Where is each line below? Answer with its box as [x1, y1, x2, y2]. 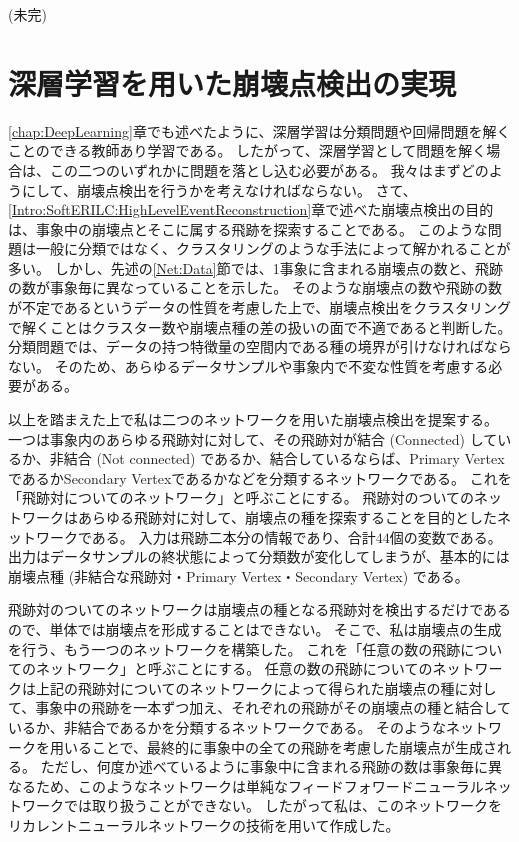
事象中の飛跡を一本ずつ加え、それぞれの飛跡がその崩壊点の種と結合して [35, 697, 511, 718]
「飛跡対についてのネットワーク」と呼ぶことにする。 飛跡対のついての [8, 487, 474, 508]
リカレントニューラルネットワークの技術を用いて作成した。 [8, 814, 400, 835]
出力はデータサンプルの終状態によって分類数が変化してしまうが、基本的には [8, 546, 510, 567]
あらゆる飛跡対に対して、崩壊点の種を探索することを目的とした [77, 507, 497, 527]
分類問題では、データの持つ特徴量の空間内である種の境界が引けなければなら [8, 336, 512, 357]
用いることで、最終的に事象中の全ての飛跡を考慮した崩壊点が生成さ [49, 736, 498, 757]
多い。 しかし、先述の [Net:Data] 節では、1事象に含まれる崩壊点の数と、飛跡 [8, 257, 504, 278]
